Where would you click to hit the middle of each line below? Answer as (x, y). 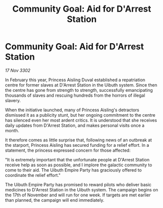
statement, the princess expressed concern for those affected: (68, 150)
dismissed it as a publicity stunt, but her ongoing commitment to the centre (80, 115)
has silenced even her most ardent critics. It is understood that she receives (81, 120)
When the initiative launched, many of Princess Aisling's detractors (72, 110)
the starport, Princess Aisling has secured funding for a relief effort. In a (77, 145)
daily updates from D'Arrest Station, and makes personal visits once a (75, 125)
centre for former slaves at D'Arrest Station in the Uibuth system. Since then (81, 85)
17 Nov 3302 (18, 70)
